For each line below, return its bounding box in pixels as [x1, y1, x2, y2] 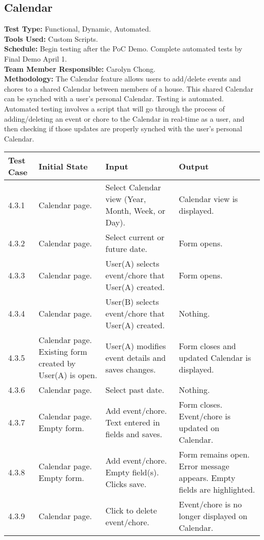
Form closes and [179, 339, 236, 352]
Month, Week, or [105, 205, 166, 217]
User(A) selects [105, 258, 159, 270]
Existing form [39, 346, 87, 358]
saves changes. [105, 363, 156, 375]
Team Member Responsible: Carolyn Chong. [4, 63, 156, 74]
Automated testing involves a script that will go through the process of [4, 103, 225, 113]
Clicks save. [105, 477, 147, 490]
